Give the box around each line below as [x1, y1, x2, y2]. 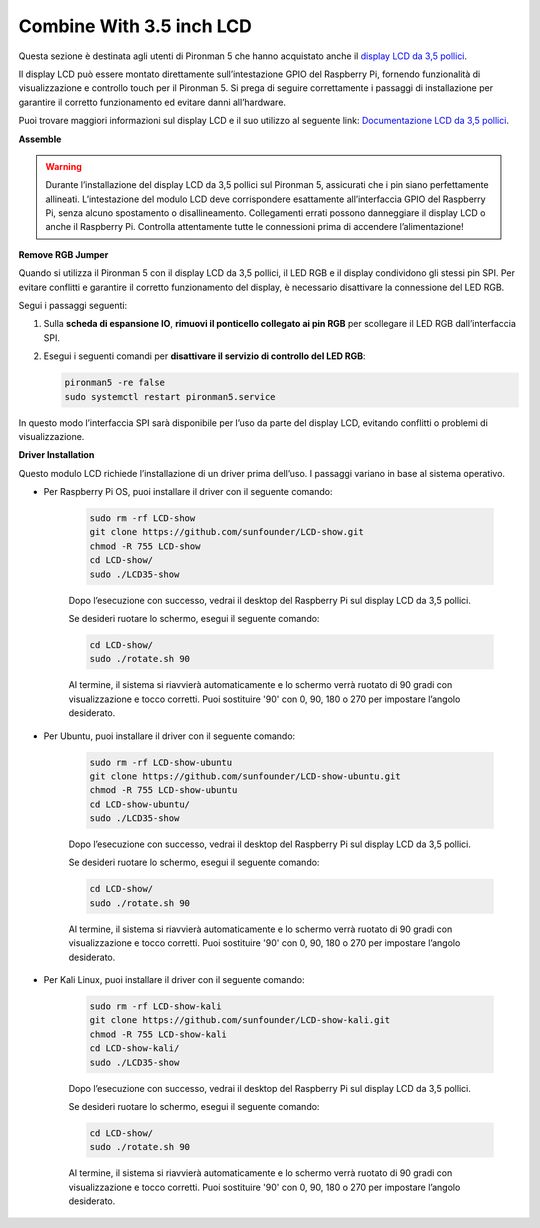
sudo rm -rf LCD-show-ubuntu [89, 756, 233, 768]
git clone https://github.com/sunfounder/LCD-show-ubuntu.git [89, 770, 401, 782]
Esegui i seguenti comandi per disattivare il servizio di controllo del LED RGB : [43, 350, 366, 362]
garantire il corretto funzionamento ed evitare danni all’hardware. [18, 96, 287, 108]
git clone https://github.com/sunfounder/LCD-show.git [89, 526, 364, 538]
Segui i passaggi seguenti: [18, 300, 128, 312]
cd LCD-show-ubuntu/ [89, 798, 190, 810]
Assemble [18, 133, 62, 145]
